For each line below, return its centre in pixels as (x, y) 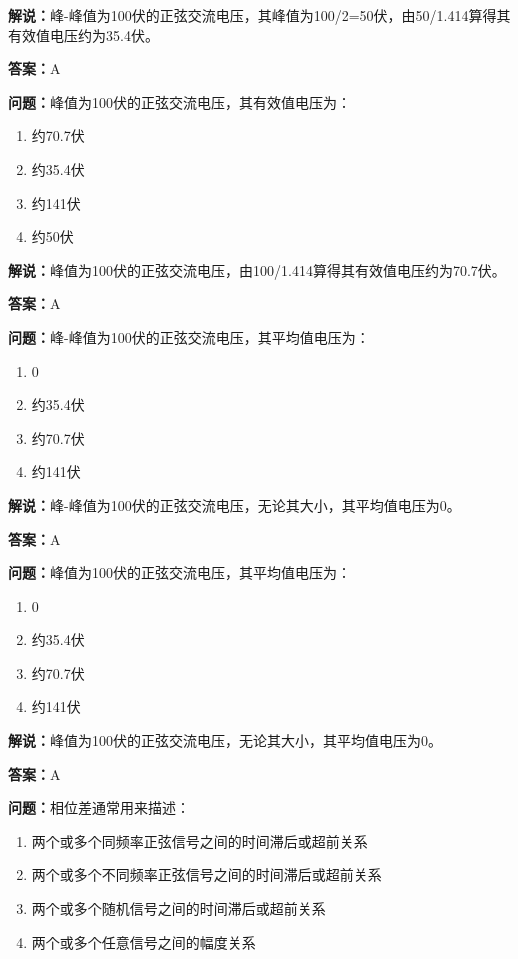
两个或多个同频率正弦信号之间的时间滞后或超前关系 (199, 840)
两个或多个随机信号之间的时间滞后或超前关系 (178, 908)
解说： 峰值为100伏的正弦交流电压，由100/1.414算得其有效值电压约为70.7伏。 (257, 269)
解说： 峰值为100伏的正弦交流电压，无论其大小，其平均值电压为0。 (225, 740)
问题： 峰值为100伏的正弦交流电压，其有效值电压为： (179, 101)
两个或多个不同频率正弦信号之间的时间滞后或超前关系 (206, 874)
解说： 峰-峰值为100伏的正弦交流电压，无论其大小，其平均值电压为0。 (234, 504)
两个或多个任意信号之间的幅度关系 (143, 941)
